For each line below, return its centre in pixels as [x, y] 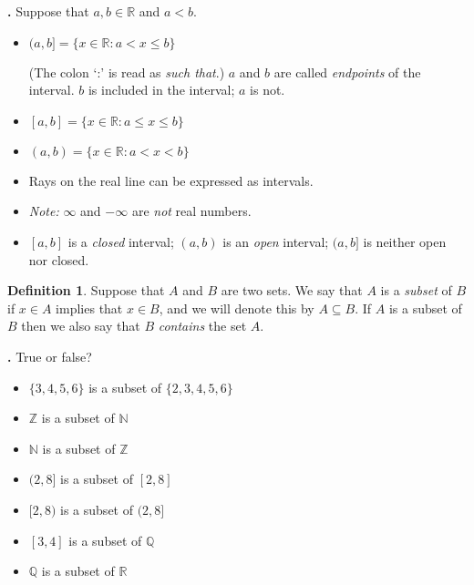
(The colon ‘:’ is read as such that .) [127, 72]
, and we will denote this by [237, 308]
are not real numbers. [191, 211]
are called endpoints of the [347, 72]
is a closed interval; [121, 241]
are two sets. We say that [292, 290]
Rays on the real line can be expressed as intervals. [171, 180]
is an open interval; [276, 241]
